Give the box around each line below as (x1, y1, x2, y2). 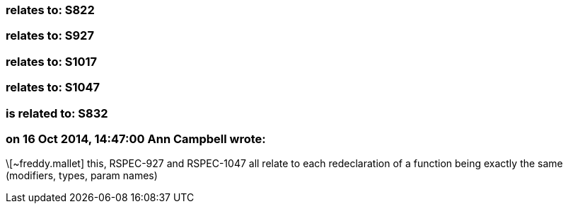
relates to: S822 (6, 3, 95, 17)
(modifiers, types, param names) (6, 169, 158, 182)
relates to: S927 (6, 28, 94, 43)
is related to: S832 (6, 106, 108, 120)
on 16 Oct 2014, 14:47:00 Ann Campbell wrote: (6, 131, 266, 146)
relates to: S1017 (6, 54, 98, 69)
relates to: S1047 (6, 80, 100, 95)
